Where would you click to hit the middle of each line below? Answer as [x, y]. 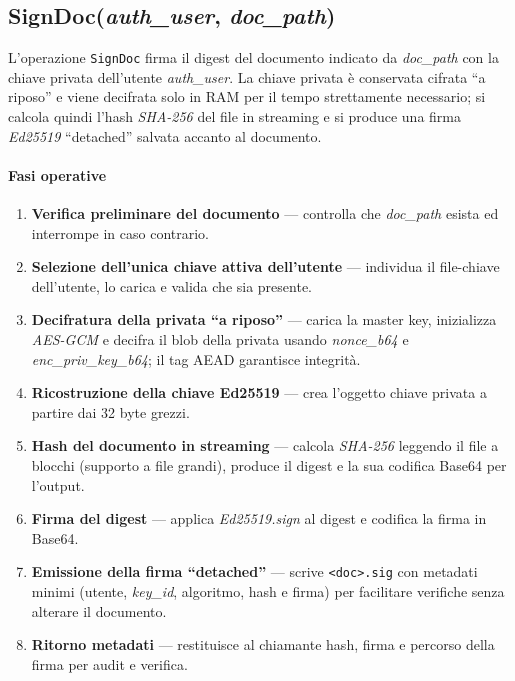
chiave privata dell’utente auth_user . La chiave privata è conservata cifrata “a [247, 76]
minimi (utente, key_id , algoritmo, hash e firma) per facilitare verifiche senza [268, 591]
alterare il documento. [99, 610]
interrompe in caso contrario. [120, 232]
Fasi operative [57, 174]
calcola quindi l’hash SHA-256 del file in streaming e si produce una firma [234, 116]
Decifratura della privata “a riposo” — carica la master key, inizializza [264, 319]
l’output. [58, 484]
